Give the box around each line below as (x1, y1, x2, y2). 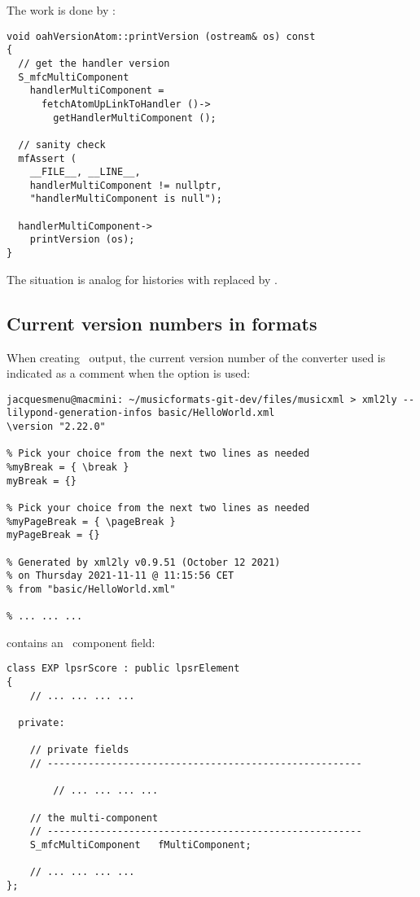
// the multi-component (29, 812, 159, 824)
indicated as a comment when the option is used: (7, 365, 251, 382)
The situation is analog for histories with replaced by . (7, 270, 278, 287)
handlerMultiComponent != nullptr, (29, 179, 222, 191)
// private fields (29, 744, 129, 756)
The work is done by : (7, 2, 116, 18)
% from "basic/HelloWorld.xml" (7, 583, 176, 595)
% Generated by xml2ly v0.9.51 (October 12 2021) (7, 556, 281, 568)
